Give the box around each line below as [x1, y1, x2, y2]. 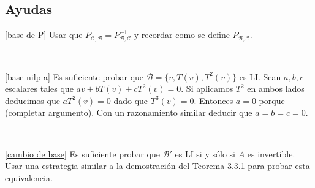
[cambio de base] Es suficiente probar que [5, 147, 160, 160]
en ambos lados [247, 82, 305, 95]
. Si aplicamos [181, 82, 233, 95]
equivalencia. [5, 171, 53, 184]
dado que [113, 94, 148, 107]
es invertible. [247, 147, 295, 160]
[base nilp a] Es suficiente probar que [5, 70, 144, 83]
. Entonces [194, 94, 233, 107]
